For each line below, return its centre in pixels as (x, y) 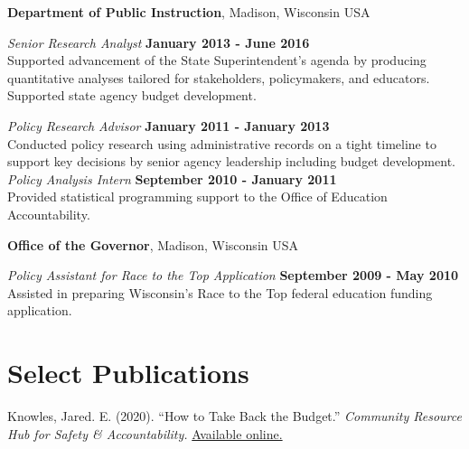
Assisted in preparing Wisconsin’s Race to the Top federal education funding (220, 292)
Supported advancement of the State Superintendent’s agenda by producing (217, 60)
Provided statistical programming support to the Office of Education (197, 196)
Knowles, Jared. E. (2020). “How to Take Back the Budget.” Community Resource (234, 416)
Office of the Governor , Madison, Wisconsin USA (153, 244)
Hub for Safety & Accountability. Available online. (145, 433)
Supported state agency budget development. (132, 95)
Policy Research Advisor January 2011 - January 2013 (169, 125)
